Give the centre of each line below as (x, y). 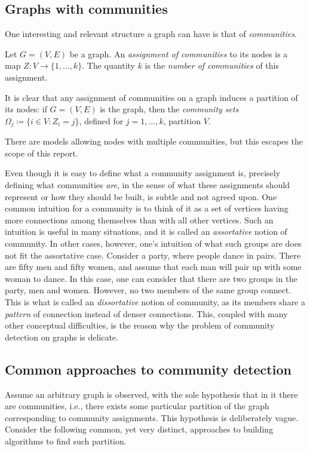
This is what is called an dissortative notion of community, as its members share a (155, 301)
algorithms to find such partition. (66, 441)
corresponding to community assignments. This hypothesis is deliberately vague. (152, 417)
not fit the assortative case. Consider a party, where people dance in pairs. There (153, 255)
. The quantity (108, 65)
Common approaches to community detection (148, 369)
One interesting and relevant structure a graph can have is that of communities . (151, 34)
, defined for (101, 120)
